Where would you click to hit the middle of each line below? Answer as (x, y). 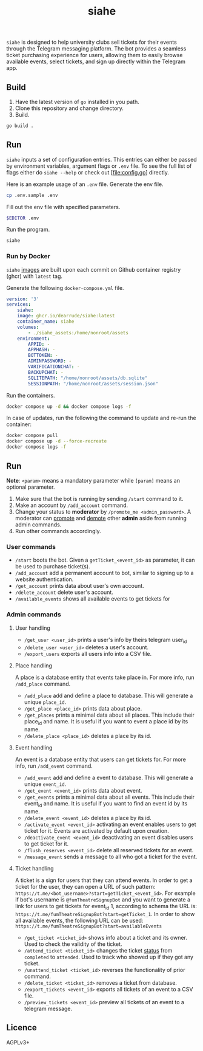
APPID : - (39, 344)
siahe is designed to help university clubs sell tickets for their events (92, 42)
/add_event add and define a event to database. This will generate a (108, 778)
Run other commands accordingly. (58, 531)
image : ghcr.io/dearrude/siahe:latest (66, 316)
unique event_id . (45, 784)
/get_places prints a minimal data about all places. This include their (109, 715)
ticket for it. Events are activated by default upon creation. (97, 830)
